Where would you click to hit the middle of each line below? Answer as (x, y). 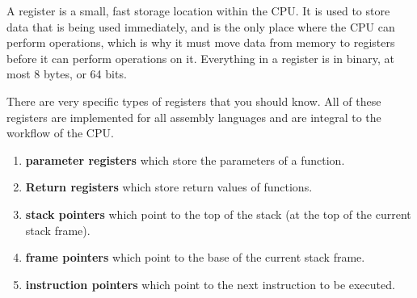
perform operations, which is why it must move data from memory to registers (201, 42)
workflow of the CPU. (60, 133)
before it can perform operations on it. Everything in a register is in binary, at (200, 58)
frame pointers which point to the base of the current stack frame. (195, 257)
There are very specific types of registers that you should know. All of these (194, 101)
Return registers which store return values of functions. (169, 187)
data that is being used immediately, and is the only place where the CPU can (201, 26)
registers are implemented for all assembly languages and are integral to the (194, 117)
